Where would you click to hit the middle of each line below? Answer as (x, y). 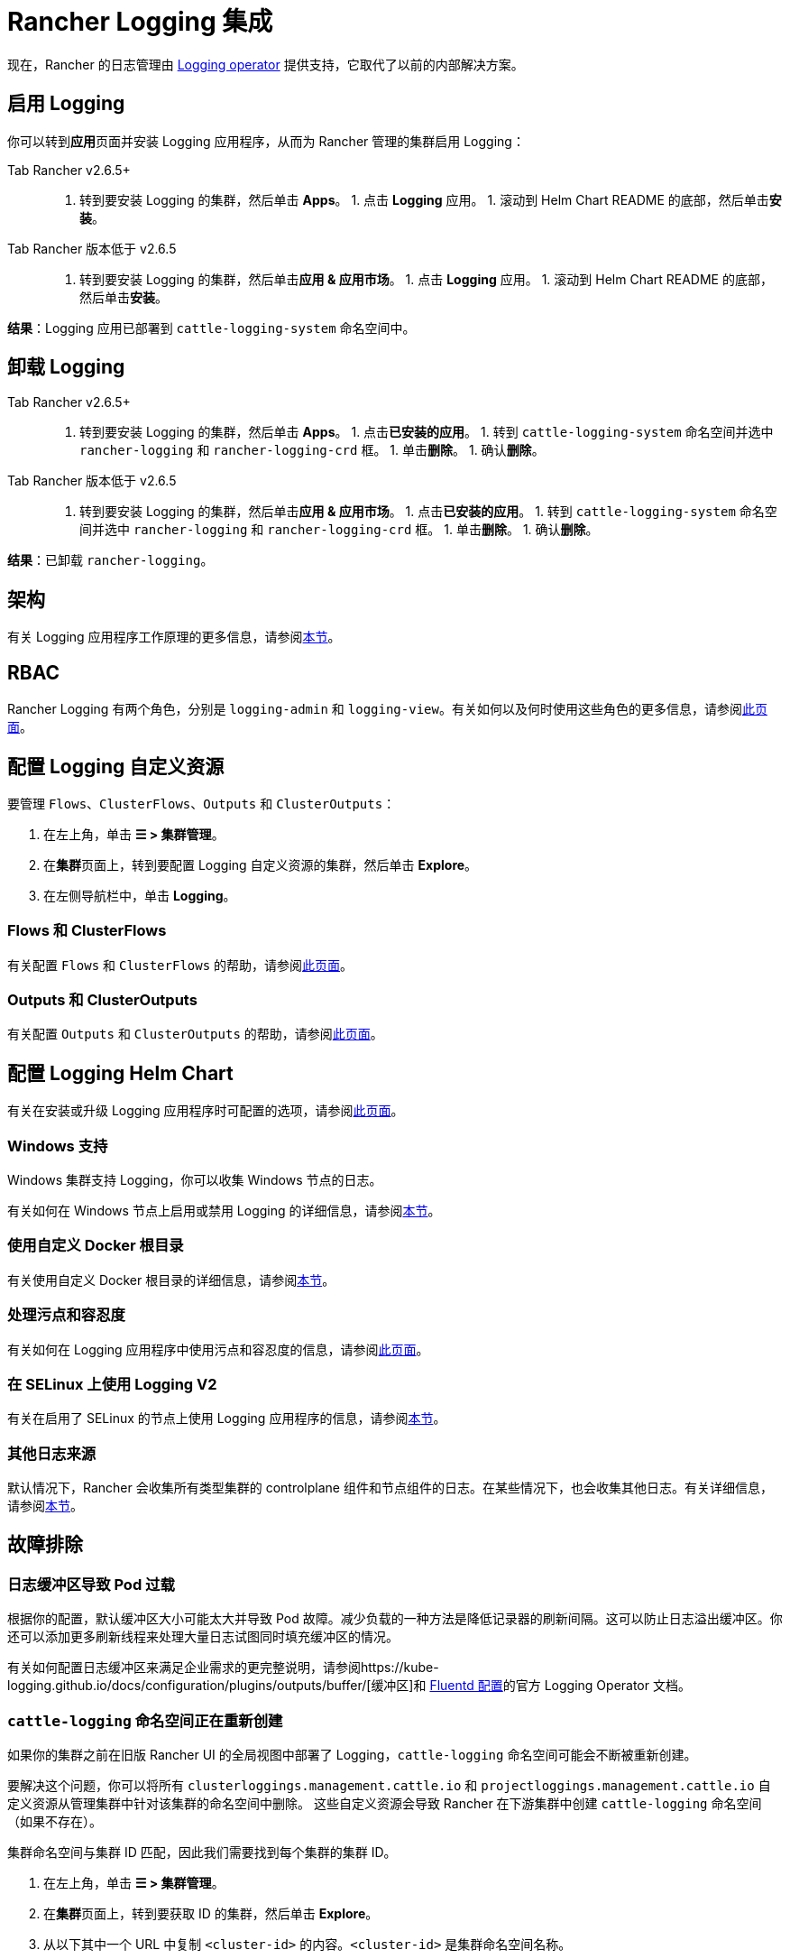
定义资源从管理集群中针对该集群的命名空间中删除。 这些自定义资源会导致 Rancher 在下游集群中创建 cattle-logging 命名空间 (385, 1804)
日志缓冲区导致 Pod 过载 (91, 1584)
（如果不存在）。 (55, 1822)
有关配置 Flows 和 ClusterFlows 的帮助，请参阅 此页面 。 (180, 965)
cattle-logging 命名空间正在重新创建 (145, 1720)
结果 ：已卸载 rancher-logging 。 (110, 560)
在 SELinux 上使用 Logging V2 (112, 1384)
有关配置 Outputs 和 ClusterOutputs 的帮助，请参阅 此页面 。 (195, 1034)
